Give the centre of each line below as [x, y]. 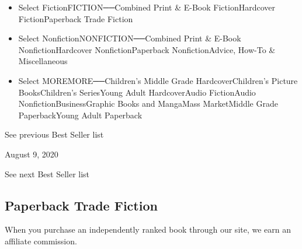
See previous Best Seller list [54, 134]
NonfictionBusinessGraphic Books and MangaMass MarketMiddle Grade [148, 104]
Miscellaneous [43, 61]
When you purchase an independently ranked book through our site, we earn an [148, 229]
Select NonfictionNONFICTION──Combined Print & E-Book [130, 38]
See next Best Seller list [47, 173]
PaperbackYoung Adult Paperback [80, 115]
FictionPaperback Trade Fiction [76, 18]
